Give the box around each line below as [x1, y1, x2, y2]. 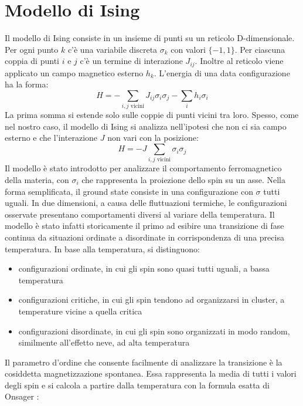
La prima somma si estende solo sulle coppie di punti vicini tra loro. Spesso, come [5, 109, 299, 121]
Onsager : [5, 390, 39, 402]
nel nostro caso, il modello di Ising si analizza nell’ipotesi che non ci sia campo [5, 120, 287, 132]
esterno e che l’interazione [5, 131, 98, 144]
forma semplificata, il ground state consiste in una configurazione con [5, 185, 253, 197]
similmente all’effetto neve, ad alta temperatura [18, 336, 190, 349]
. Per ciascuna [234, 43, 285, 55]
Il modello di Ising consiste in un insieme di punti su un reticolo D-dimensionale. [5, 32, 295, 44]
